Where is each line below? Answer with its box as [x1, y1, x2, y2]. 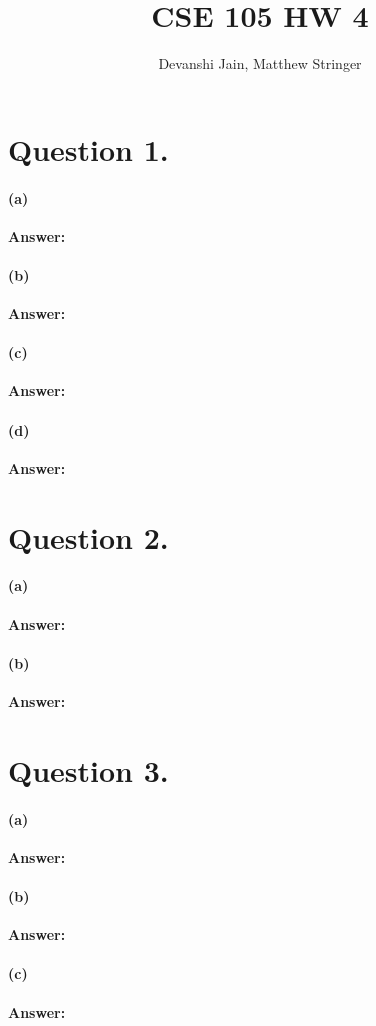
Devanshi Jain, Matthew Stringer [158, 53, 362, 74]
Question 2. [8, 516, 169, 557]
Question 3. [8, 749, 169, 790]
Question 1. [8, 128, 169, 169]
